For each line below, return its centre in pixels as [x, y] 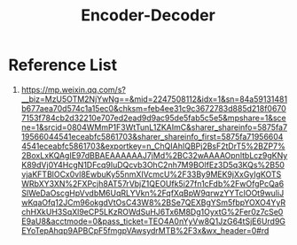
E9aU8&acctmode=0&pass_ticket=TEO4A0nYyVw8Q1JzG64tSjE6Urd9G [153, 221]
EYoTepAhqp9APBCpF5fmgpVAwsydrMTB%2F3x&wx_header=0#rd [145, 230]
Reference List [63, 65]
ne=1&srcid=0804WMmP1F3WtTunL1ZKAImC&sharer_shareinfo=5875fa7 [154, 127]
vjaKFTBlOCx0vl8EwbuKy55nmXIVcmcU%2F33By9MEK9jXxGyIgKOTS [151, 174]
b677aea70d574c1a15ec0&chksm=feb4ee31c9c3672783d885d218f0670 [154, 108]
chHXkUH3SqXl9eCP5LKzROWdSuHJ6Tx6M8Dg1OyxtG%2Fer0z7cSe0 [152, 211]
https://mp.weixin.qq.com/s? [73, 89]
